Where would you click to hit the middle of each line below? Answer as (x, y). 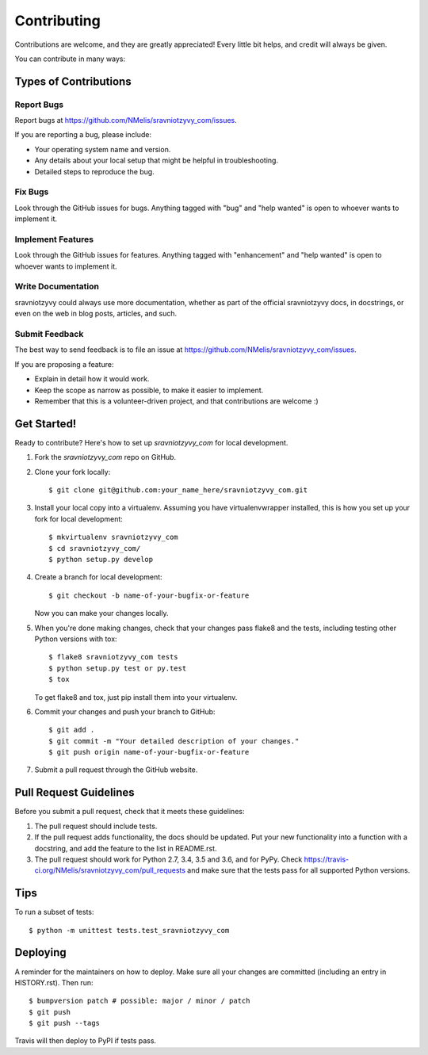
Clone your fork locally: (73, 472)
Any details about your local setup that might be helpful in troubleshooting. (157, 161)
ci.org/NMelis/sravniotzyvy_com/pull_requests (110, 870)
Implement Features (54, 239)
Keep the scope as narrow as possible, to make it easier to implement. (149, 390)
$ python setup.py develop (101, 559)
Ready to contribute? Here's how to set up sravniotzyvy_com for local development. (151, 442)
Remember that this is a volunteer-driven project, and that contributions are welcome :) (176, 401)
